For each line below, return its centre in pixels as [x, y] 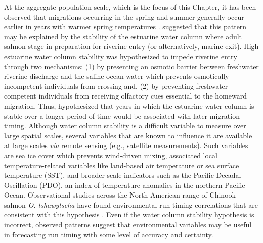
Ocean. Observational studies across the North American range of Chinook [120, 195]
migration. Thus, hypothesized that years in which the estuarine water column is [129, 105]
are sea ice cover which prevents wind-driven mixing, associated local [111, 155]
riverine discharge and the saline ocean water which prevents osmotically [117, 76]
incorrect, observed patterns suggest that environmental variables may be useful [128, 225]
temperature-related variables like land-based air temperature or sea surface [122, 165]
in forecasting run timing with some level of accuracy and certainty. [109, 234]
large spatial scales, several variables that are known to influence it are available [128, 135]
